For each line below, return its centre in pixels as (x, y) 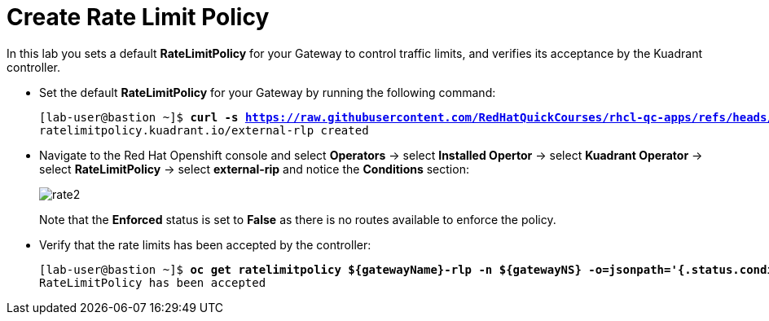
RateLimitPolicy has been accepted (153, 282)
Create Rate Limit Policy (138, 17)
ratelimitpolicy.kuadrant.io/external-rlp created (204, 130)
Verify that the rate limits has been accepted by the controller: (205, 244)
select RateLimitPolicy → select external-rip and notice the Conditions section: (254, 169)
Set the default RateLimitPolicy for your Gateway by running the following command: (268, 92)
